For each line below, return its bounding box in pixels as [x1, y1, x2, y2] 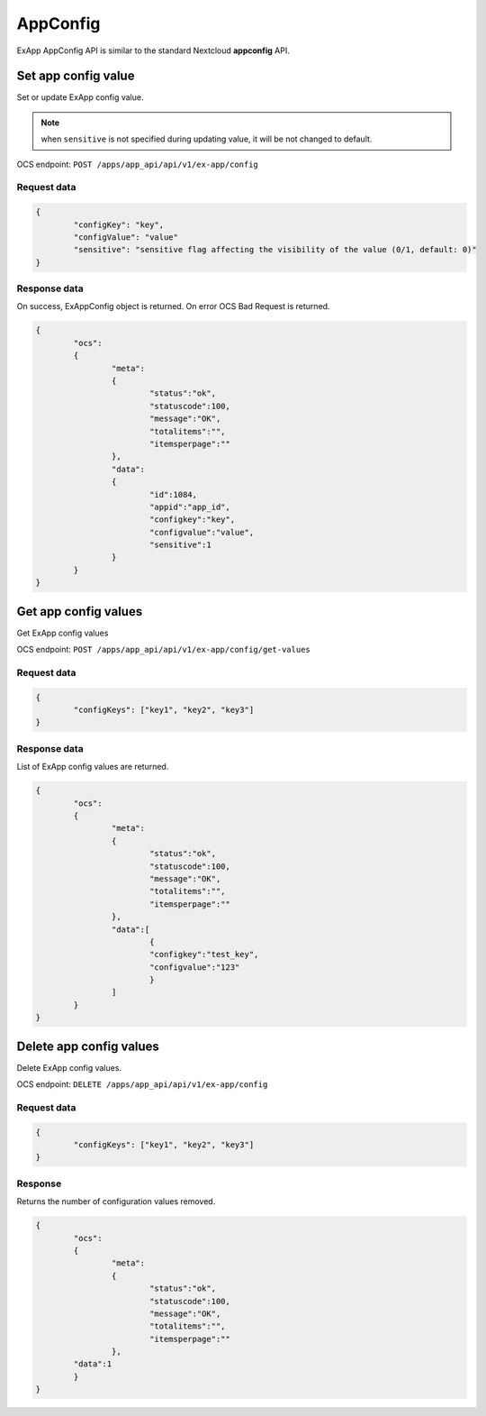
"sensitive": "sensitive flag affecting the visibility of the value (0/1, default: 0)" [73, 244, 477, 255]
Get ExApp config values [16, 627, 109, 638]
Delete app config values [16, 1038, 159, 1054]
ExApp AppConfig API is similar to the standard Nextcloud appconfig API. [16, 45, 290, 56]
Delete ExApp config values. [16, 1062, 121, 1073]
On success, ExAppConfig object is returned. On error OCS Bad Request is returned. [16, 301, 330, 312]
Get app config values [16, 604, 143, 619]
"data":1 [73, 1359, 112, 1369]
